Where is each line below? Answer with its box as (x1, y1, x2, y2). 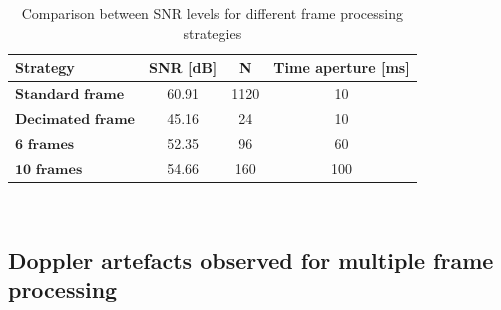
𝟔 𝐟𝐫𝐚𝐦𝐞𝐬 (15, 137, 75, 152)
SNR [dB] (148, 57, 218, 78)
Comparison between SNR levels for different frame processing (21, 3, 404, 23)
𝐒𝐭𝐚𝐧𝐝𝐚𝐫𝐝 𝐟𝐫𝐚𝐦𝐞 (15, 88, 125, 103)
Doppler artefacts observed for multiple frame (8, 244, 494, 275)
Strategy (15, 57, 75, 78)
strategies (183, 22, 242, 43)
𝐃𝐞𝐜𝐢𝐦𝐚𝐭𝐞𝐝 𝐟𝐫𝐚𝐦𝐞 (15, 112, 135, 127)
